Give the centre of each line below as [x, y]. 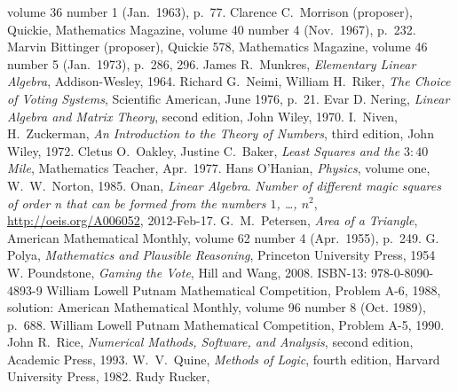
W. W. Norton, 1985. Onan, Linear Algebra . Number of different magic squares [224, 185]
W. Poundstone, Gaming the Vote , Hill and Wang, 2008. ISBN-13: [187, 272]
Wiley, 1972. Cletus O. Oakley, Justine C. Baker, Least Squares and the [204, 150]
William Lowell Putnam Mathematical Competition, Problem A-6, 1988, [244, 289]
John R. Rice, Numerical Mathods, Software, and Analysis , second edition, [210, 342]
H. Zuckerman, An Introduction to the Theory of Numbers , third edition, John [221, 133]
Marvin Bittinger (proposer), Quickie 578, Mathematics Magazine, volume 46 [217, 47]
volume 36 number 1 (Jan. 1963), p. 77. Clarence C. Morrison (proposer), [210, 12]
